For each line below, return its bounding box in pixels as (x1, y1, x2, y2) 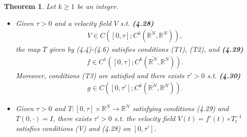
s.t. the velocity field (114, 113, 175, 124)
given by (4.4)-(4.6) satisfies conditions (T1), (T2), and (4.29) (49, 44, 244, 54)
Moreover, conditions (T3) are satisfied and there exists (15, 70, 184, 80)
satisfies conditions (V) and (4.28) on (15, 123, 131, 133)
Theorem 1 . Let (4, 1, 56, 11)
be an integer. (77, 1, 118, 11)
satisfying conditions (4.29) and (132, 103, 229, 114)
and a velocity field (54, 17, 112, 28)
